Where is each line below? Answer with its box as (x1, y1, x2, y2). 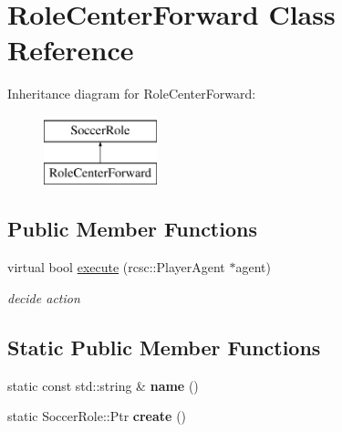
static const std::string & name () (7, 375, 199, 395)
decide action (7, 288, 80, 307)
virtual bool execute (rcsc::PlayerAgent (7, 258, 225, 277)
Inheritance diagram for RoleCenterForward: (7, 84, 256, 103)
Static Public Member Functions (7, 332, 321, 361)
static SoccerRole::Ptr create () (7, 406, 187, 426)
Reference (7, 31, 134, 68)
